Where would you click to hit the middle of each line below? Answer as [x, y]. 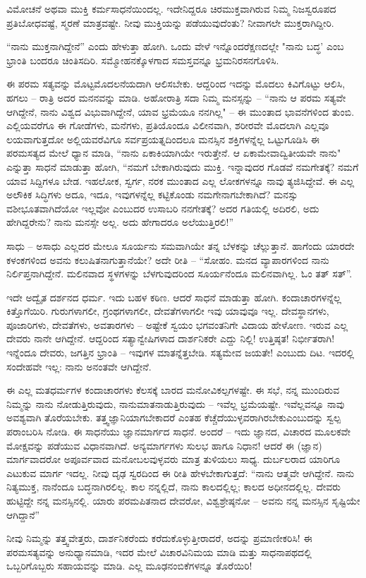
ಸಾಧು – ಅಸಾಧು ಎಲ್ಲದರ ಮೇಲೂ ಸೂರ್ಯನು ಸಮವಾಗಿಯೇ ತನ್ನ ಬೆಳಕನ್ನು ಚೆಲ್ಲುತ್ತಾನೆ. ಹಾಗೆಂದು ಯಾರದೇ [181, 245]
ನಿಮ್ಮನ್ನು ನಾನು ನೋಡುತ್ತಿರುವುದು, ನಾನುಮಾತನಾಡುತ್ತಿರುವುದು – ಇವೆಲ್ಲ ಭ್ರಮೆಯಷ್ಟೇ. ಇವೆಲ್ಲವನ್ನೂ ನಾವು [176, 403]
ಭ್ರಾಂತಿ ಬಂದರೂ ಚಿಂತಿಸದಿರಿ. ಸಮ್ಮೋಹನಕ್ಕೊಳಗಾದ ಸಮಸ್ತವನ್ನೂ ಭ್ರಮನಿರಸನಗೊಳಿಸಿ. [143, 60]
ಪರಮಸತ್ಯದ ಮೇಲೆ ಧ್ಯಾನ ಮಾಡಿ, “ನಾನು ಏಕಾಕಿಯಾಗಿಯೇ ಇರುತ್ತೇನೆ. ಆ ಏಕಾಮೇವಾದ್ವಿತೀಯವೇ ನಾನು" [174, 153]
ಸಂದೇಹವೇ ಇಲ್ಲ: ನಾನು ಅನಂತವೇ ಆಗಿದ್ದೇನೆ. [79, 366]
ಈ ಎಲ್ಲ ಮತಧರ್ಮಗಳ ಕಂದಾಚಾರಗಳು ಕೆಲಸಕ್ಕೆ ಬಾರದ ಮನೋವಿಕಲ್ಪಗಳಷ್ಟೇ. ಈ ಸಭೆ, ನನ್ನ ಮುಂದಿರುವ [173, 390]
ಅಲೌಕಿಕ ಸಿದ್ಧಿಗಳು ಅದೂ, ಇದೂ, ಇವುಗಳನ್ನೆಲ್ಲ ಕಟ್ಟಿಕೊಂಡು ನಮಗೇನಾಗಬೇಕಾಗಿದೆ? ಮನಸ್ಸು [152, 194]
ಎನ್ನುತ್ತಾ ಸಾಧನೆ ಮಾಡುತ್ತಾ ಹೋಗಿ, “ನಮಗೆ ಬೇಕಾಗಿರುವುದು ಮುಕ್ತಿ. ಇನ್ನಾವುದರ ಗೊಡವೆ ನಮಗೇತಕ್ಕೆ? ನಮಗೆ [183, 166]
